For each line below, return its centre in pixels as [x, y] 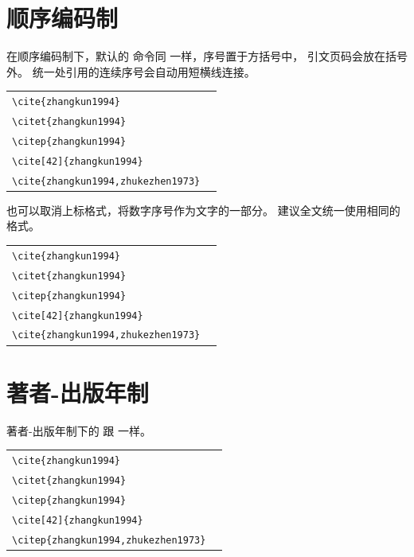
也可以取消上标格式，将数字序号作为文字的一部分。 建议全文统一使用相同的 [203, 210]
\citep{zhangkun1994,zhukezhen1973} [109, 540]
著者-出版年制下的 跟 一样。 [79, 430]
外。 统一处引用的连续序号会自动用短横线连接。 [131, 71]
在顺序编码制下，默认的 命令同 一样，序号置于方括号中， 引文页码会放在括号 [207, 56]
